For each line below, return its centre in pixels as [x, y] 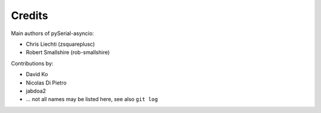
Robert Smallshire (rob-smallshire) [68, 52]
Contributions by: [32, 63]
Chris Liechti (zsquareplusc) [60, 44]
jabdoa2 [36, 91]
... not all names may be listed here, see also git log [92, 99]
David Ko [37, 74]
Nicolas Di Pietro [46, 83]
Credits [30, 15]
